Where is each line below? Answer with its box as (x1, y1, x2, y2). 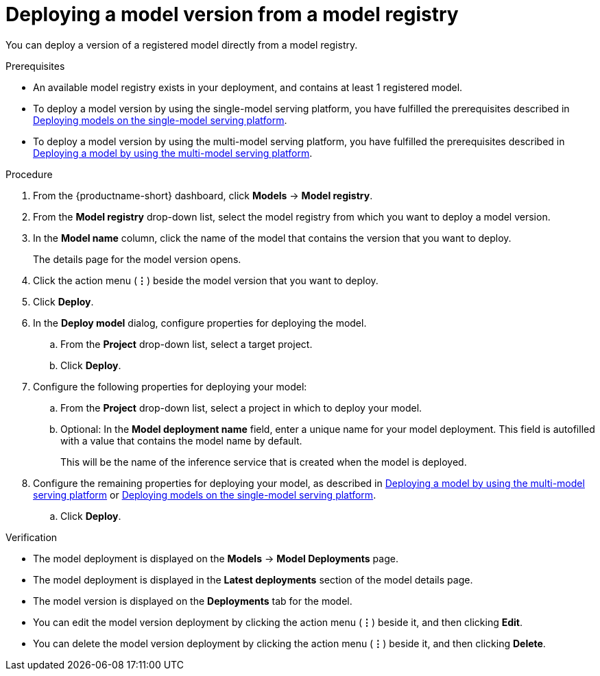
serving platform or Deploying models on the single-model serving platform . (33, 488, 376, 501)
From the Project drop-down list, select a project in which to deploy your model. (60, 401, 422, 414)
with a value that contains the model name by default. (60, 434, 302, 447)
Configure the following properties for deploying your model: (33, 380, 307, 392)
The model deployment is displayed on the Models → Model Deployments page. (33, 552, 398, 564)
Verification (5, 531, 58, 543)
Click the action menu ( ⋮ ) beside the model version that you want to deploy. (33, 274, 379, 286)
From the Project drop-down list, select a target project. (60, 338, 313, 350)
